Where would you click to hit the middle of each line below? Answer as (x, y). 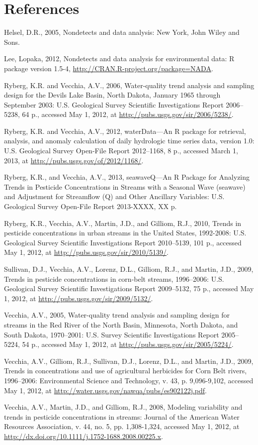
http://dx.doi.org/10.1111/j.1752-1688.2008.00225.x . (84, 436)
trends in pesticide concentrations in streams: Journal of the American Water (122, 416)
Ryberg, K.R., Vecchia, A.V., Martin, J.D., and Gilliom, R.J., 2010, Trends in (123, 223)
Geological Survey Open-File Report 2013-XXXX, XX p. (90, 206)
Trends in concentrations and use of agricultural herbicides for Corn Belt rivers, (126, 371)
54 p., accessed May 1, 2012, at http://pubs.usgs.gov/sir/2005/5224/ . (128, 344)
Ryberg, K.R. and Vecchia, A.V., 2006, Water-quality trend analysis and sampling (129, 85)
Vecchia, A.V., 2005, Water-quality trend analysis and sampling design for (117, 315)
